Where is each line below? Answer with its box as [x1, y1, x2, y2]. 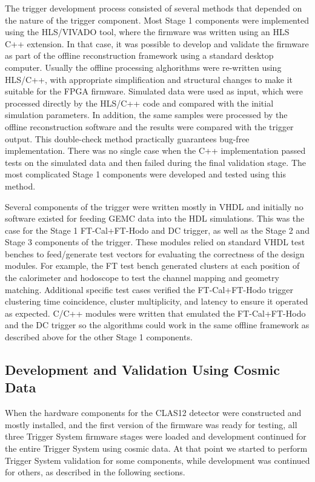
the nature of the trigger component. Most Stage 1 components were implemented [5, 13, 309, 26]
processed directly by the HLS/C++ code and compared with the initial [5, 96, 274, 109]
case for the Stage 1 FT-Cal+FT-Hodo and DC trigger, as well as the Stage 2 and [5, 223, 310, 236]
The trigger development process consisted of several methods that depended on [5, 2, 302, 14]
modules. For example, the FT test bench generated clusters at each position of [5, 259, 300, 272]
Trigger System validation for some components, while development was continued [5, 454, 310, 466]
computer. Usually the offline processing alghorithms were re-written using [5, 61, 282, 73]
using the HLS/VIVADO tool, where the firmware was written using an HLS [5, 25, 290, 38]
